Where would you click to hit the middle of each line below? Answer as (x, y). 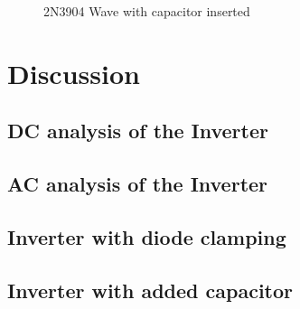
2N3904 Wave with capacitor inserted (147, 11)
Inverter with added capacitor (150, 290)
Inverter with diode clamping (147, 236)
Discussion (74, 73)
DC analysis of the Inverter (138, 131)
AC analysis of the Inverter (138, 184)
